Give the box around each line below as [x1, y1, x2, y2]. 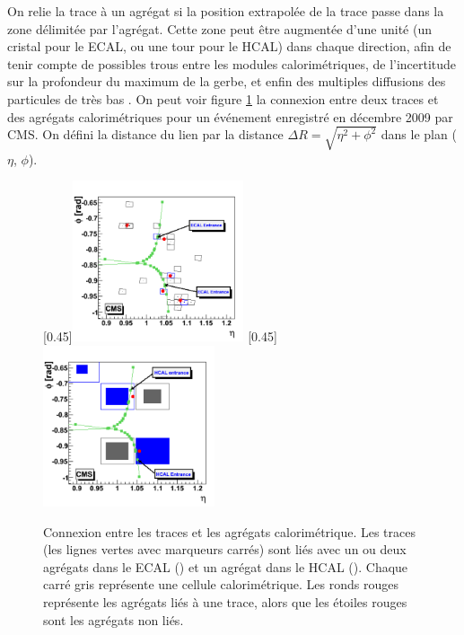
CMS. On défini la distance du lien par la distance [7, 125, 284, 144]
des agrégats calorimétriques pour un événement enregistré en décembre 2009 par [7, 107, 453, 126]
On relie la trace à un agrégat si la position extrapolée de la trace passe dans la [7, 2, 444, 20]
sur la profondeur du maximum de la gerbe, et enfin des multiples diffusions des [7, 72, 446, 91]
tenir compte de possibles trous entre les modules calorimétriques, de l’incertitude [7, 54, 457, 73]
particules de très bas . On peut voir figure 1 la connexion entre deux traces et [7, 89, 439, 108]
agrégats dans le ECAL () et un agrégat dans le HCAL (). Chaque [43, 557, 408, 576]
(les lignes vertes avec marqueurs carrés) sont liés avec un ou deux [43, 540, 407, 559]
